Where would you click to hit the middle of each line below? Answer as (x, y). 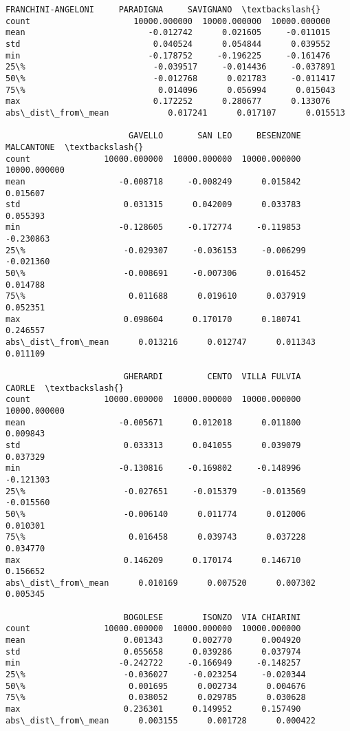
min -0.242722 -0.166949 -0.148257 (153, 663)
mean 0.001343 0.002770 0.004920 (153, 640)
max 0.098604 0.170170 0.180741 (153, 319)
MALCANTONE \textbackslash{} (75, 147)
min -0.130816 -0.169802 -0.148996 (153, 468)
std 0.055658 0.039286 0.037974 (153, 651)
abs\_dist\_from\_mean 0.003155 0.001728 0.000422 (161, 720)
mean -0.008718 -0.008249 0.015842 (153, 181)
